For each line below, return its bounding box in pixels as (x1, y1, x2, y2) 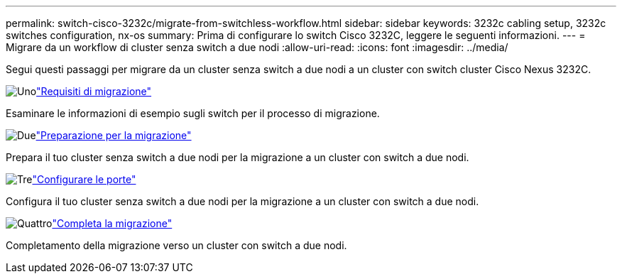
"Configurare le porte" (32, 173, 136, 185)
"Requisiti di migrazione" (36, 85, 152, 97)
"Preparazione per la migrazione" (36, 129, 192, 141)
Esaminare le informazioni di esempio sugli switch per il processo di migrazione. (6, 107, 380, 119)
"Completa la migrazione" (52, 217, 173, 229)
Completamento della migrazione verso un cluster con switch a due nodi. (6, 239, 347, 251)
